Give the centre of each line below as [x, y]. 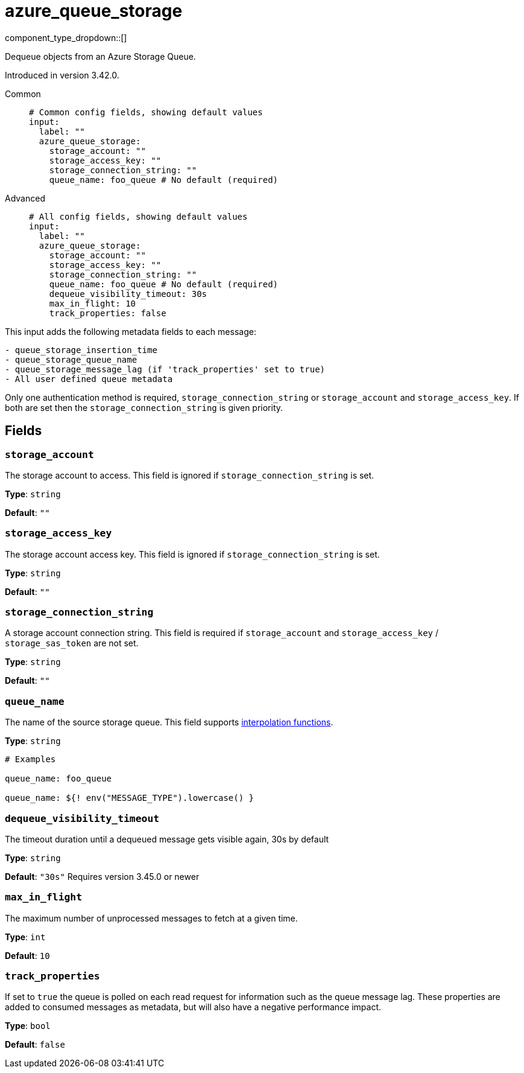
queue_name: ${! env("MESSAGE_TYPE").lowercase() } [130, 798]
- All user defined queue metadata [89, 379]
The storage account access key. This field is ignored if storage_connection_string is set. [192, 554]
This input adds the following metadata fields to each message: [131, 331]
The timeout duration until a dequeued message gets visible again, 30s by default [167, 839]
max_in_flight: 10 [93, 303]
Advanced [25, 198]
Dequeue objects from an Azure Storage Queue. [100, 56]
